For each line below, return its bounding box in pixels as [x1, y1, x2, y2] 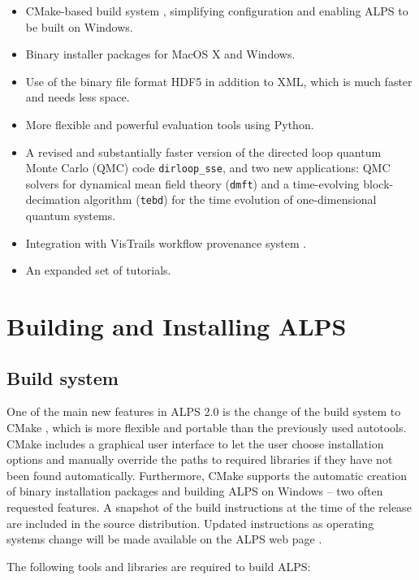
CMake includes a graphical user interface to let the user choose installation [6, 435, 384, 452]
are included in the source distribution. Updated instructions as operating [6, 514, 374, 531]
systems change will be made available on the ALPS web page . [6, 530, 322, 548]
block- [363, 175, 394, 192]
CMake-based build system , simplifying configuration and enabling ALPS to [25, 2, 408, 19]
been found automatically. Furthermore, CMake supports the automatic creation [6, 466, 407, 483]
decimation [25, 191, 80, 208]
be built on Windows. [25, 18, 133, 35]
